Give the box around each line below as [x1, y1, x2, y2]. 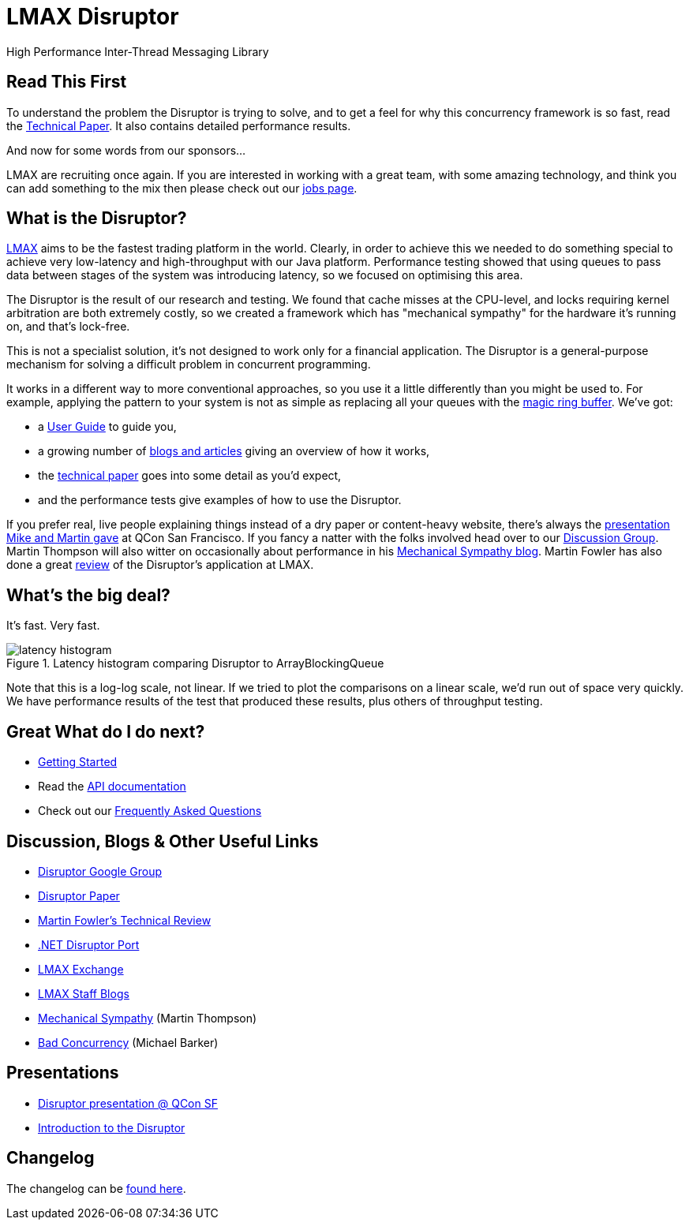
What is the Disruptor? [6, 208, 187, 229]
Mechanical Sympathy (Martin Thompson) [38, 1011, 257, 1025]
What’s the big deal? [6, 585, 170, 605]
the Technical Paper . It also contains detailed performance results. [6, 118, 351, 133]
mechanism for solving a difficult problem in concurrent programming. [6, 357, 371, 372]
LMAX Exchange [38, 962, 124, 976]
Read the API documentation [38, 779, 186, 794]
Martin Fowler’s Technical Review [38, 913, 212, 927]
